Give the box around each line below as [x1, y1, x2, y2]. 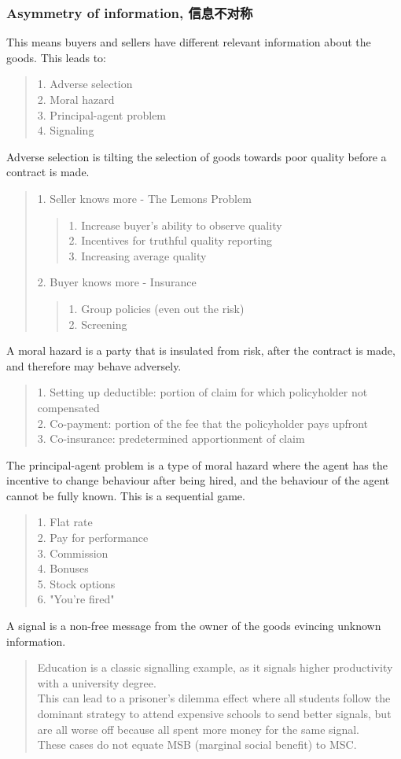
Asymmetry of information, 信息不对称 [6, 2, 253, 22]
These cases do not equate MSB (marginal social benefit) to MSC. [37, 736, 357, 753]
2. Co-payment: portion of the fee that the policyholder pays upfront [37, 415, 369, 431]
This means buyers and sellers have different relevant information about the [6, 34, 371, 50]
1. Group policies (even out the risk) [68, 300, 245, 316]
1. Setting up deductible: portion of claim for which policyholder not [37, 384, 368, 400]
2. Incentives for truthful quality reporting [68, 232, 273, 249]
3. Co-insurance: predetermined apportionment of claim [37, 430, 305, 447]
